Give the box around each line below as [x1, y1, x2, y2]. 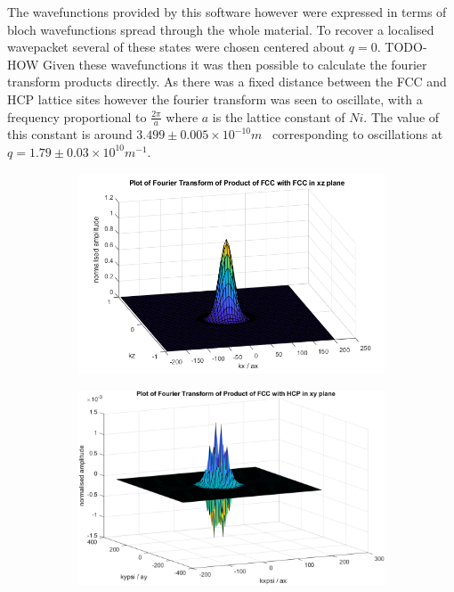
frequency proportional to [7, 107, 147, 126]
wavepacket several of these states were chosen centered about [7, 37, 345, 56]
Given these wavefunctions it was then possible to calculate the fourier [43, 54, 427, 73]
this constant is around [7, 125, 133, 144]
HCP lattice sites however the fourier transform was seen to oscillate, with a [7, 89, 423, 108]
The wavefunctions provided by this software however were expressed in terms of [7, 3, 447, 21]
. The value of [363, 107, 440, 126]
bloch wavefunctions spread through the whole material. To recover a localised [7, 20, 434, 38]
